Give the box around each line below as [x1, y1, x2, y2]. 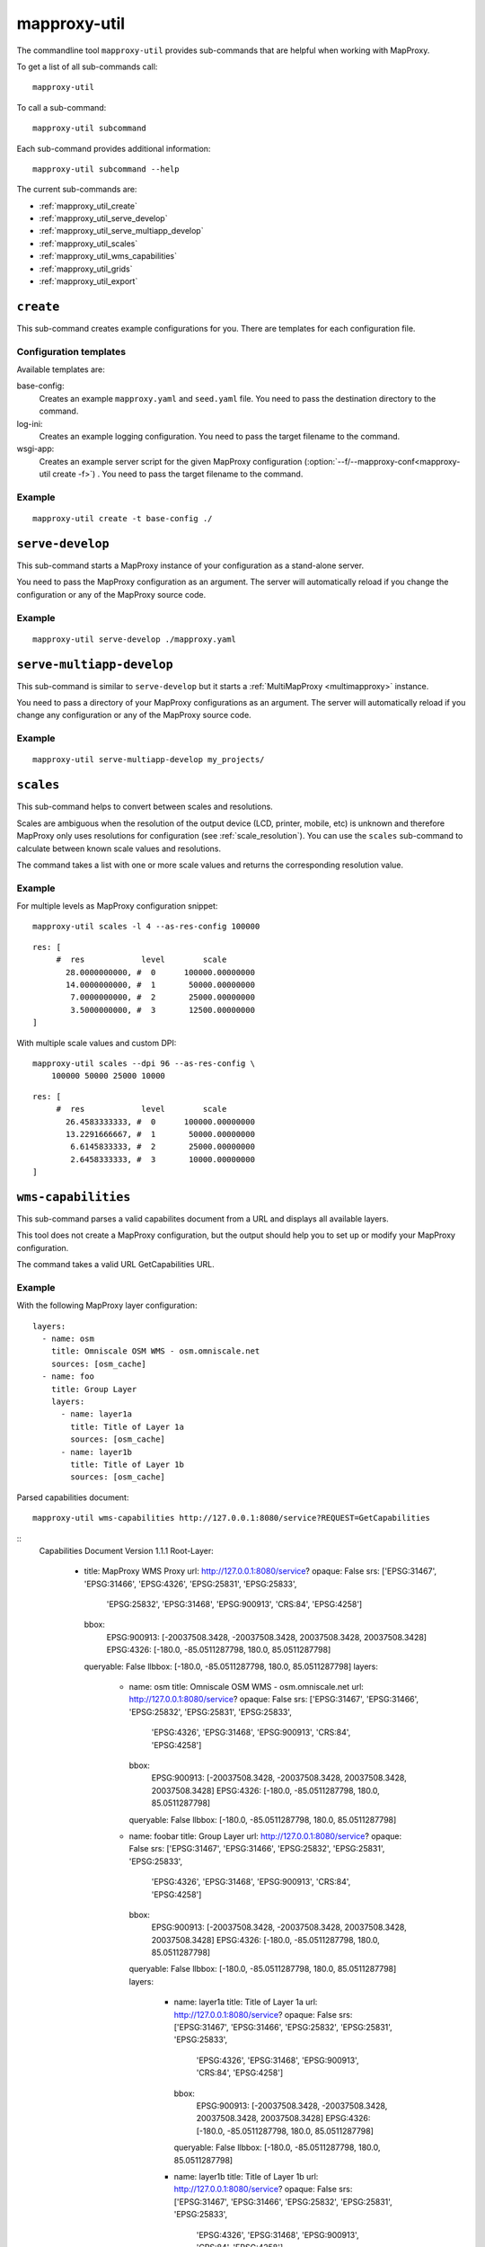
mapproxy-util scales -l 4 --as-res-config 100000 [32, 921, 260, 932]
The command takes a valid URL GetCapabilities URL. [16, 1259, 215, 1270]
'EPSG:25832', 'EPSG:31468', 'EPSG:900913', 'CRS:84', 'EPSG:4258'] [106, 1599, 363, 1610]
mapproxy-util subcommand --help [32, 164, 180, 174]
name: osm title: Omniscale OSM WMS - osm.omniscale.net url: [128, 1682, 364, 1692]
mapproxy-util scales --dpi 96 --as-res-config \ [32, 1058, 256, 1069]
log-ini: [16, 418, 43, 429]
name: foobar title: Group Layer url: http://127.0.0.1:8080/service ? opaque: [128, 1830, 402, 1842]
